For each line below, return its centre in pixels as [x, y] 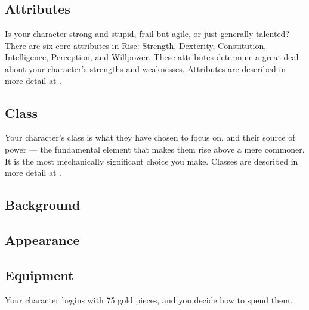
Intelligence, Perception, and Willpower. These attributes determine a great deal [152, 57]
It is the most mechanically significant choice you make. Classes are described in [152, 161]
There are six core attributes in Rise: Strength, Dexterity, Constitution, [136, 45]
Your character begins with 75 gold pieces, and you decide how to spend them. [149, 300]
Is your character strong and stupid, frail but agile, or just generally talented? [147, 34]
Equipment [39, 275]
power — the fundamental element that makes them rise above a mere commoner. [155, 149]
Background [43, 205]
